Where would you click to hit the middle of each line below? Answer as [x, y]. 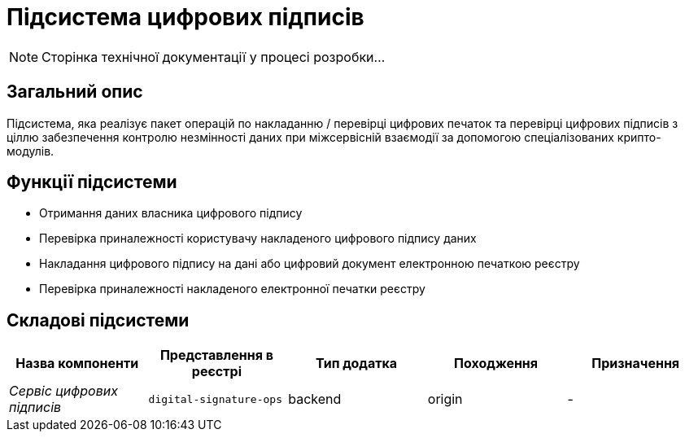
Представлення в [216, 355]
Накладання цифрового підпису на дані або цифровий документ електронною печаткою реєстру [310, 264]
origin [445, 399]
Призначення [636, 364]
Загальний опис [75, 92]
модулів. [31, 151]
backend [315, 399]
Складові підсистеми [98, 320]
